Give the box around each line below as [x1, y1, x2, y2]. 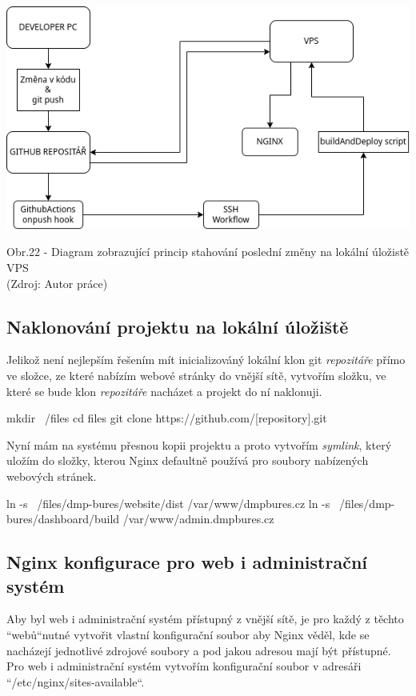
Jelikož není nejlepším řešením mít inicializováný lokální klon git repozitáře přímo [6, 351, 406, 368]
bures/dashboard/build [6, 510, 120, 527]
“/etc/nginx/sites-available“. [6, 673, 145, 690]
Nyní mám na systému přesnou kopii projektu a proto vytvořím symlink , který [6, 436, 392, 453]
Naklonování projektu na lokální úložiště [6, 314, 349, 338]
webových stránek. [6, 467, 97, 484]
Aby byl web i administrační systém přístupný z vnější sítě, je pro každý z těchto [6, 610, 404, 627]
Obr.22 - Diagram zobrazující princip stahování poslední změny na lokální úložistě [6, 243, 410, 260]
